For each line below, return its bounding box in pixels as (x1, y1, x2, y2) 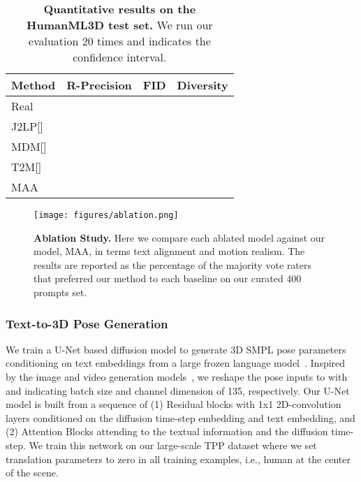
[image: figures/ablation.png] (34, 210, 179, 220)
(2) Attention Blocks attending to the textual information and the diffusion (6, 424, 328, 439)
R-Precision (66, 77, 132, 93)
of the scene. (6, 465, 59, 480)
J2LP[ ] (11, 118, 44, 134)
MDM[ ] (11, 138, 47, 154)
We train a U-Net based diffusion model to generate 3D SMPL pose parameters (6, 342, 346, 356)
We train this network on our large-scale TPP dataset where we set (29, 438, 317, 452)
